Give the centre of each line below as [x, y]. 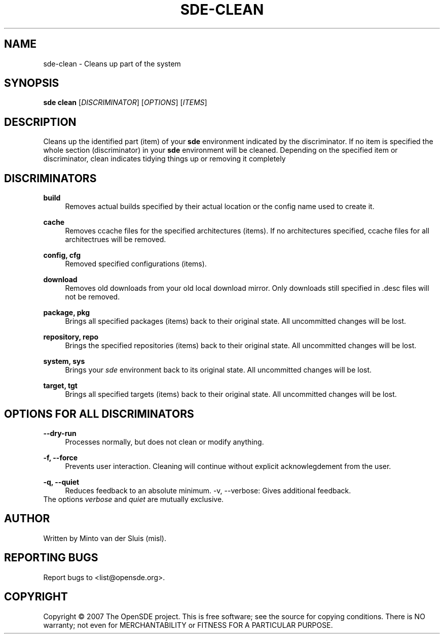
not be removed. [92, 297]
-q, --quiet [61, 482]
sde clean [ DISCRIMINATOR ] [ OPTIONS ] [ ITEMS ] [125, 103]
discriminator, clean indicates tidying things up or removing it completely [164, 159]
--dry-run [60, 433]
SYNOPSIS [32, 83]
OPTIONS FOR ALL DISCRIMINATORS [99, 414]
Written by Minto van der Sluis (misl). [105, 538]
